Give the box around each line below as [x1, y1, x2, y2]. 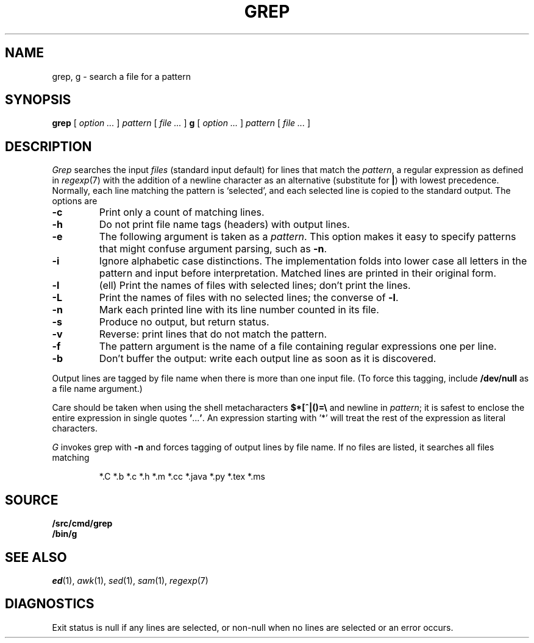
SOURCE [5, 492, 59, 508]
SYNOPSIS [5, 92, 71, 108]
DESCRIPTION [5, 138, 92, 154]
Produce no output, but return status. [99, 316, 269, 329]
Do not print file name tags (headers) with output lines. [99, 218, 350, 231]
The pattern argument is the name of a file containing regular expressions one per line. [99, 340, 497, 353]
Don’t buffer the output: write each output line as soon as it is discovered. [99, 352, 436, 365]
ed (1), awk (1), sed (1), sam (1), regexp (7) [52, 575, 208, 586]
